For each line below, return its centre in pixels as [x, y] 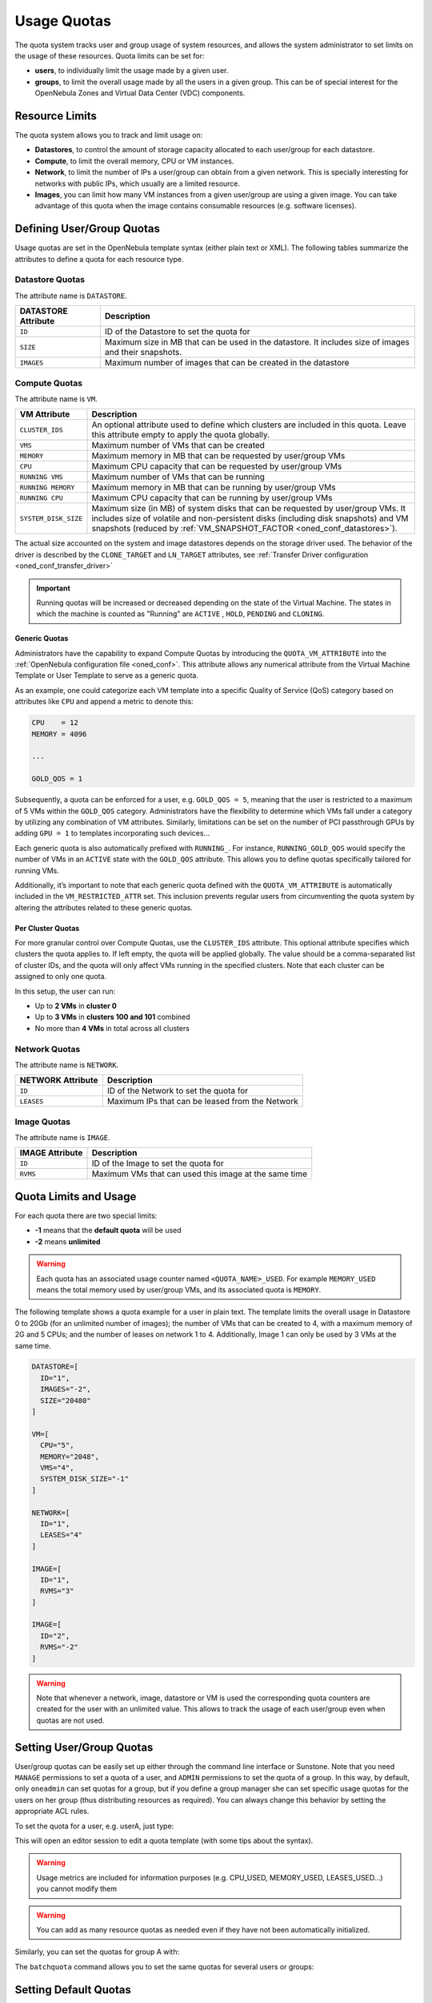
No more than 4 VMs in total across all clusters [112, 1028]
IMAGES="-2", [66, 1389]
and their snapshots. [143, 353]
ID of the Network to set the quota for [178, 1091]
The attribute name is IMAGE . [63, 1138]
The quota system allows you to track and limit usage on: [109, 135]
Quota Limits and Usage [76, 1197]
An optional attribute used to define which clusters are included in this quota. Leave [249, 425]
